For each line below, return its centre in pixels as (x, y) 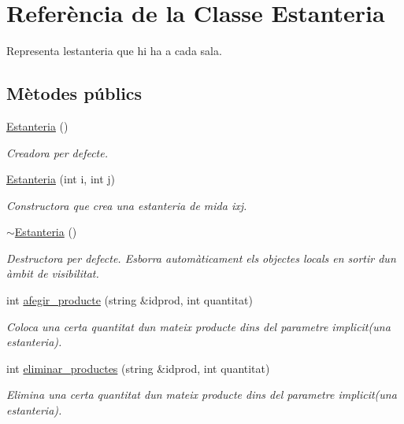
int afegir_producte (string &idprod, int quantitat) (130, 300)
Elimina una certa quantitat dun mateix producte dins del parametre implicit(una (202, 395)
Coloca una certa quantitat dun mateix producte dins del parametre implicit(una (198, 326)
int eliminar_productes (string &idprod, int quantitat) (138, 368)
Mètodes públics (74, 93)
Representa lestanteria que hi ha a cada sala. (114, 51)
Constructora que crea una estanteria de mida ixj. (127, 205)
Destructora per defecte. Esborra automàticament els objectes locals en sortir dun (201, 258)
